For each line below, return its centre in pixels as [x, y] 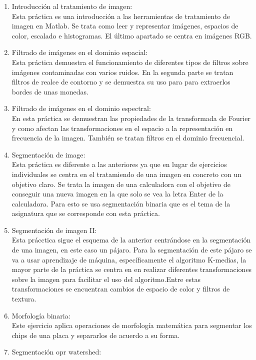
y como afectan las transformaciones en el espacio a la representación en [122, 128]
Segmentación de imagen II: [54, 230]
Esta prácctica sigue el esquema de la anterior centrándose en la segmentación [131, 240]
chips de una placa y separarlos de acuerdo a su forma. [96, 335]
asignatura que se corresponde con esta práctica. [86, 213]
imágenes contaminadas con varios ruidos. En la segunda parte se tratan [122, 72]
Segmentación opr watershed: [56, 352]
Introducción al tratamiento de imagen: [72, 6]
